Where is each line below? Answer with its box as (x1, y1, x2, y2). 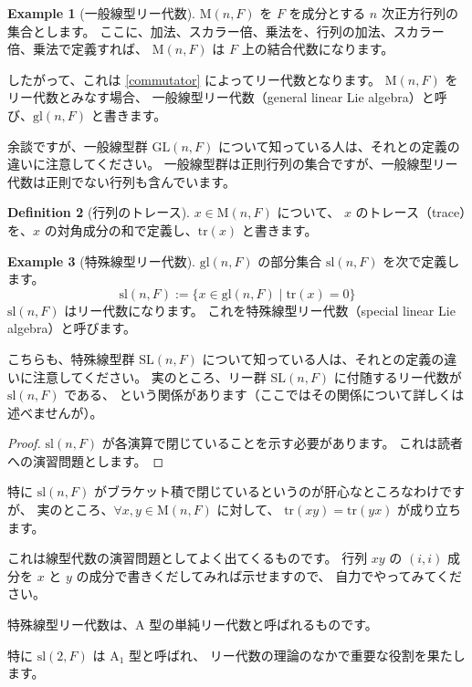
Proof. (7, 433, 41, 453)
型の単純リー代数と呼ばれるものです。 (149, 615, 378, 634)
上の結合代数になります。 (241, 39, 394, 58)
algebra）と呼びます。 (7, 318, 136, 338)
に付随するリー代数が (333, 367, 462, 386)
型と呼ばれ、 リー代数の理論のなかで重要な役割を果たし (129, 645, 466, 664)
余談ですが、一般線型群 (7, 136, 148, 155)
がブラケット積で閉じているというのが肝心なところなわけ (93, 482, 439, 501)
